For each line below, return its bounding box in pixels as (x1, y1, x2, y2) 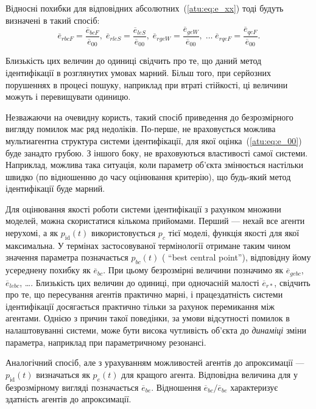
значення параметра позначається (5, 251, 128, 264)
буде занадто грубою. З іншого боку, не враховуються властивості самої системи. (5, 146, 308, 159)
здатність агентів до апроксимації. (5, 393, 132, 405)
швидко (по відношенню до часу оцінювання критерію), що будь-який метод (5, 170, 291, 183)
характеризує (230, 380, 278, 393)
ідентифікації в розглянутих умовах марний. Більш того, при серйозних (5, 66, 271, 79)
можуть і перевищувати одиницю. (5, 90, 131, 103)
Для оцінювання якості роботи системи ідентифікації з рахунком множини (5, 202, 281, 215)
